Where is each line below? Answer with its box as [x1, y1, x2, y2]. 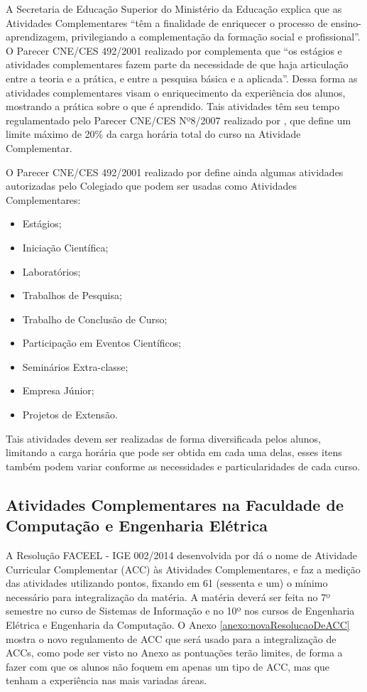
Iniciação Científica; [22, 239, 109, 254]
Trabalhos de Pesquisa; [22, 288, 122, 303]
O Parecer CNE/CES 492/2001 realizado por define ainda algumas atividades [6, 164, 344, 179]
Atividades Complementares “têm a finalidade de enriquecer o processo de [6, 15, 328, 30]
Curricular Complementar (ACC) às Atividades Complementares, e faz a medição [6, 561, 361, 576]
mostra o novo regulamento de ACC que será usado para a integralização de [6, 631, 336, 646]
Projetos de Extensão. [22, 407, 118, 422]
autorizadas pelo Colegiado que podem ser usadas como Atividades [6, 178, 297, 193]
